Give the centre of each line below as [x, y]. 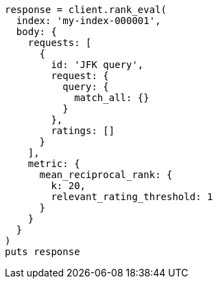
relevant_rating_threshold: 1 [132, 197]
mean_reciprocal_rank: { [106, 175]
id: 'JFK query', [97, 65]
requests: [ [60, 43]
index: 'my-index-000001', [88, 21]
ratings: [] [83, 131]
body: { [36, 32]
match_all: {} [112, 98]
